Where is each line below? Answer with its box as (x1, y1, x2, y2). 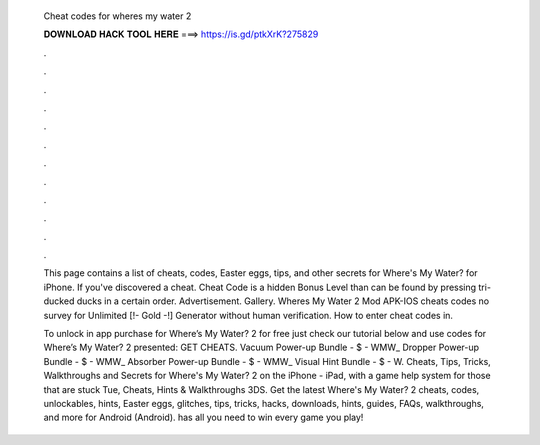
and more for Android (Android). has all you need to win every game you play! (43, 411, 364, 424)
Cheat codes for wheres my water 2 (43, 10, 192, 22)
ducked (43, 295, 75, 307)
